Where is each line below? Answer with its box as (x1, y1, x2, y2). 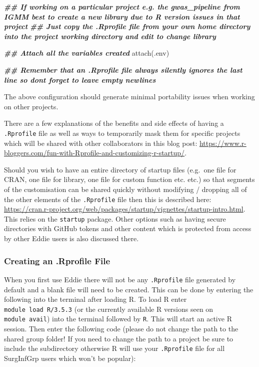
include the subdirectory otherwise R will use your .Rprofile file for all (4, 343, 225, 353)
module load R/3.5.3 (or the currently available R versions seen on (4, 303, 213, 314)
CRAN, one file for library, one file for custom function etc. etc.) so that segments (4, 174, 255, 185)
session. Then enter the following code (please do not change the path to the (4, 323, 238, 334)
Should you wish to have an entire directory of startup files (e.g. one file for (4, 164, 236, 174)
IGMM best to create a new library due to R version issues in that (4, 11, 240, 22)
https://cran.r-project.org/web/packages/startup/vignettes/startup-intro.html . (4, 204, 245, 214)
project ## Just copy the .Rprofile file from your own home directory (4, 21, 250, 32)
